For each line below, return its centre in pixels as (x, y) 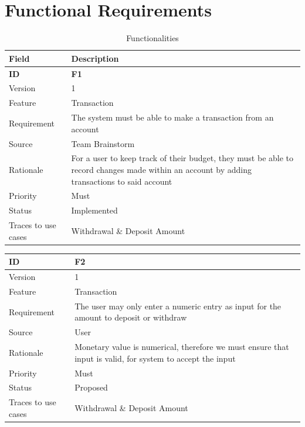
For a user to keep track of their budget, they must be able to (182, 158)
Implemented (94, 210)
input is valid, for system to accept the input (155, 358)
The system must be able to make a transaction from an (172, 117)
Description (95, 58)
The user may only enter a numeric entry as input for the (178, 306)
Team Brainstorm (103, 143)
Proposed (91, 387)
